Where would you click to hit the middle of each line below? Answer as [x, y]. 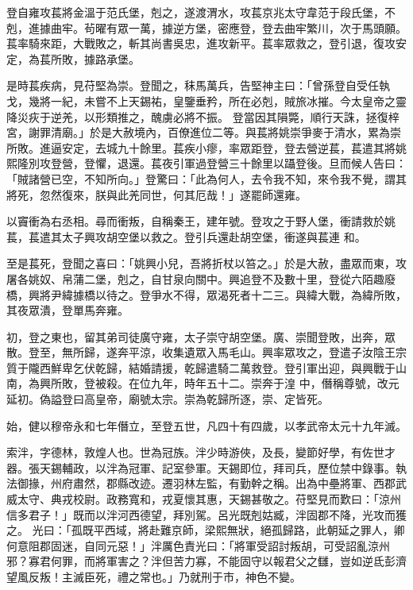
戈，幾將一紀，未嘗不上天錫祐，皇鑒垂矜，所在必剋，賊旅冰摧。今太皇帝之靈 [206, 100]
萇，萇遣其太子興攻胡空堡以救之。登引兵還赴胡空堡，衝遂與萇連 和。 [186, 236]
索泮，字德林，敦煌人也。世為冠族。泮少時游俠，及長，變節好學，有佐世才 [201, 452]
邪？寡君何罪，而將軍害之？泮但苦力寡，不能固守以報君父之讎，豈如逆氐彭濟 [206, 561]
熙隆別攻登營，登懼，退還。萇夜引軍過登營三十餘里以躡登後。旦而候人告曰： [206, 163]
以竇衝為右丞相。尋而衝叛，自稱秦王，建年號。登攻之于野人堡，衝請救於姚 [201, 221]
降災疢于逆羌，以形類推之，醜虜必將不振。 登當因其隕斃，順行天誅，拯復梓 [203, 116]
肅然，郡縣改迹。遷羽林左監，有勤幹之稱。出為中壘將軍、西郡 [234, 483]
